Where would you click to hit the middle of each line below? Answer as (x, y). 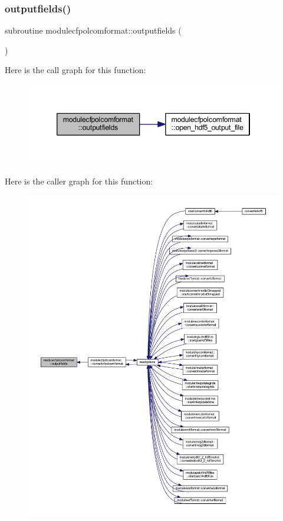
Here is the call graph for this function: (75, 70)
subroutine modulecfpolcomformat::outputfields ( (93, 30)
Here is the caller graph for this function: (79, 181)
